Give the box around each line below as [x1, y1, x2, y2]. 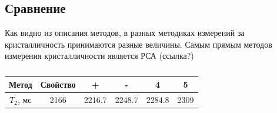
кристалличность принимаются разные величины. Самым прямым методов [5, 38, 272, 50]
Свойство [40, 78, 76, 90]
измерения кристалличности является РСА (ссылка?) [5, 49, 194, 62]
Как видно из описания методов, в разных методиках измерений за [5, 26, 245, 39]
